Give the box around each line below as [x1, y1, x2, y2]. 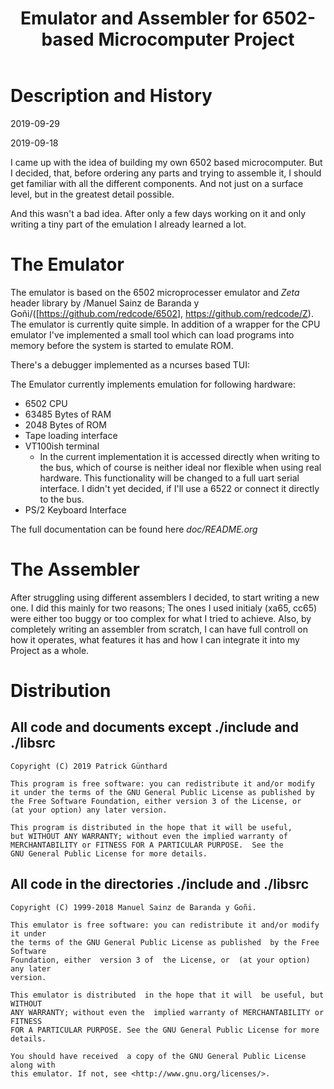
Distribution [10, 680, 112, 702]
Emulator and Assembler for [19, 7, 259, 30]
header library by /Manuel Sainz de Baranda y [10, 297, 200, 309]
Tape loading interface [24, 429, 118, 441]
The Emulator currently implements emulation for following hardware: [10, 378, 296, 390]
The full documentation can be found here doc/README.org [10, 523, 258, 535]
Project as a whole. [10, 644, 90, 656]
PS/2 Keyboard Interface [24, 503, 127, 516]
